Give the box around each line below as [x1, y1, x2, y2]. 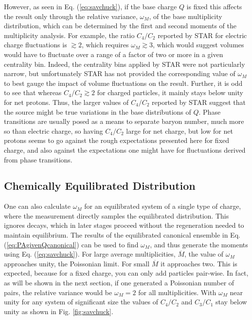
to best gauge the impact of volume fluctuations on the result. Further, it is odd [4, 78, 243, 88]
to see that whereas [4, 87, 62, 98]
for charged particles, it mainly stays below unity [97, 87, 243, 98]
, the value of [184, 249, 224, 259]
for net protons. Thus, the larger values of [4, 97, 129, 107]
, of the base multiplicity [149, 11, 222, 21]
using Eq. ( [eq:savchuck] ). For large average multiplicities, [4, 249, 176, 259]
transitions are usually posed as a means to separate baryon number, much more [4, 116, 244, 126]
